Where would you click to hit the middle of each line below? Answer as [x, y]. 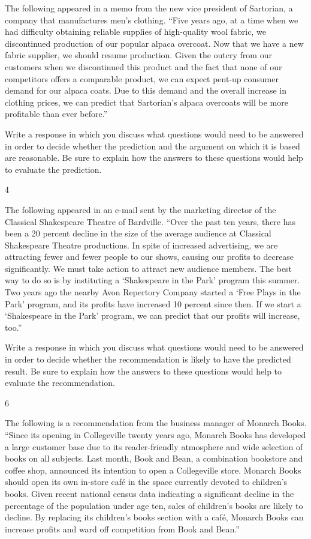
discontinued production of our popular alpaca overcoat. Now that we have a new [154, 43]
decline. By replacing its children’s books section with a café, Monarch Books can [154, 517]
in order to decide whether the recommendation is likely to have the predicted [148, 359]
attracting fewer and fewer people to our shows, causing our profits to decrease [150, 257]
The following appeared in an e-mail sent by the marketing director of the [141, 209]
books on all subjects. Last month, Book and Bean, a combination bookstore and [154, 458]
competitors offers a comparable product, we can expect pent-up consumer [142, 78]
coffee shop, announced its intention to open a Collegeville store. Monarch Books [153, 470]
